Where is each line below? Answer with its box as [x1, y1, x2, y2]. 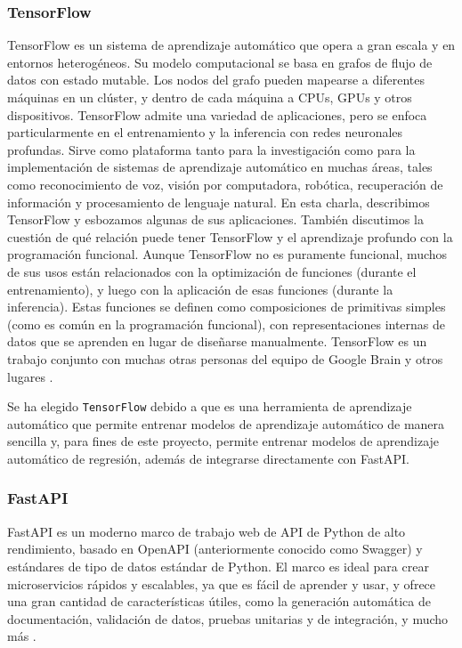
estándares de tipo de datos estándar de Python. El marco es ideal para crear [7, 556, 429, 575]
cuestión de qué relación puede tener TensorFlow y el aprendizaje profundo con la [7, 227, 453, 246]
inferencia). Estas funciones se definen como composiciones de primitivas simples [7, 297, 446, 316]
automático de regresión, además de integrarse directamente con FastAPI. [7, 449, 409, 467]
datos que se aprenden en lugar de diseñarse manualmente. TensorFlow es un [7, 332, 427, 351]
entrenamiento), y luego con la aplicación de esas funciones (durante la [7, 279, 393, 298]
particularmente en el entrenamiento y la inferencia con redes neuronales [7, 123, 403, 142]
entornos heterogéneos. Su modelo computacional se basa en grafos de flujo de [7, 53, 433, 71]
